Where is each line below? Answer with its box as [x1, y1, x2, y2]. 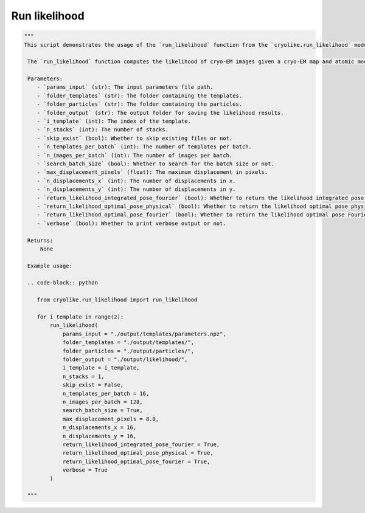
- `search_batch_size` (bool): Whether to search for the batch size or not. [36, 160, 275, 167]
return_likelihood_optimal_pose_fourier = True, [62, 458, 210, 465]
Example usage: [27, 262, 73, 269]
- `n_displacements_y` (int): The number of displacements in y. [36, 186, 236, 193]
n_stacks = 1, [62, 373, 105, 380]
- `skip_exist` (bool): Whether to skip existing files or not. [36, 134, 233, 142]
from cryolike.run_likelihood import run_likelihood [36, 297, 198, 303]
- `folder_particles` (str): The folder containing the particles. [36, 101, 243, 108]
